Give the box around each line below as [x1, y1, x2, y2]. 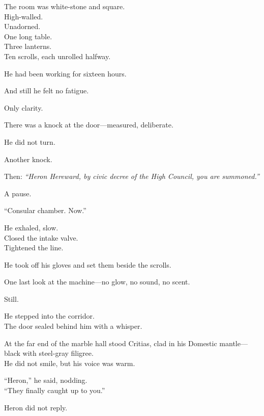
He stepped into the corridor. [4, 310, 95, 321]
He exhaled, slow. [4, 222, 58, 232]
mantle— [219, 337, 248, 348]
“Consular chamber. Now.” [4, 205, 86, 216]
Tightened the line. [4, 242, 64, 253]
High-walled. [4, 11, 43, 21]
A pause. [4, 188, 32, 198]
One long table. [4, 31, 52, 41]
